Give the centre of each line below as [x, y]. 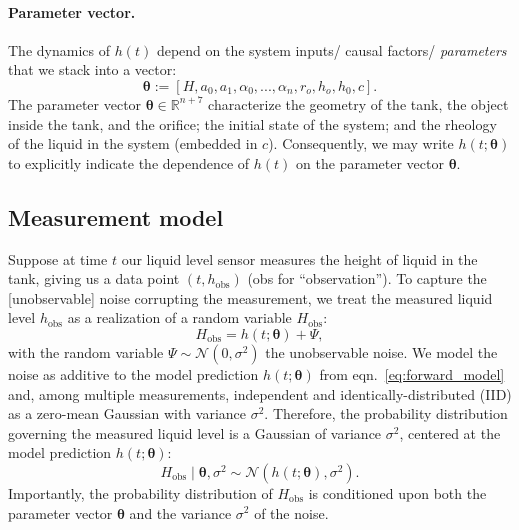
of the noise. [291, 512]
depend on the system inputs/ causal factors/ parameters [331, 49]
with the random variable [86, 351]
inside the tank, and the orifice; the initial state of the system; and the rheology [252, 123]
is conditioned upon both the [397, 492]
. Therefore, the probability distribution [386, 413]
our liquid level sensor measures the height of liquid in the [299, 258]
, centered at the [450, 432]
